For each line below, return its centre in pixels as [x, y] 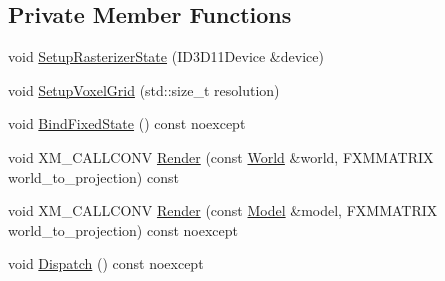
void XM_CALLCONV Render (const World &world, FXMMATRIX [221, 156]
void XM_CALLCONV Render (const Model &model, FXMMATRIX [223, 210]
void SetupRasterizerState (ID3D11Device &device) [166, 56]
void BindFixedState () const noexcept [127, 123]
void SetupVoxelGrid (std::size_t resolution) [144, 89]
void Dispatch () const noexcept [106, 263]
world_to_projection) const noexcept [123, 229]
